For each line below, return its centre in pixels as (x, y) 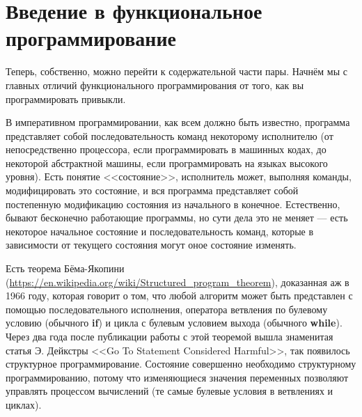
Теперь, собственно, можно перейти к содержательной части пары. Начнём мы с (176, 71)
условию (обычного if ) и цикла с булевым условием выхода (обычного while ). (174, 323)
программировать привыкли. (66, 99)
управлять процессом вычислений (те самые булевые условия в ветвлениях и (170, 391)
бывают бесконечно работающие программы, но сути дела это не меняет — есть (177, 218)
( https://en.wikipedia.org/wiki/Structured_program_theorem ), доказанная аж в (178, 282)
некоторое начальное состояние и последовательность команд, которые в (160, 231)
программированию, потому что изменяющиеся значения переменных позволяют (177, 377)
